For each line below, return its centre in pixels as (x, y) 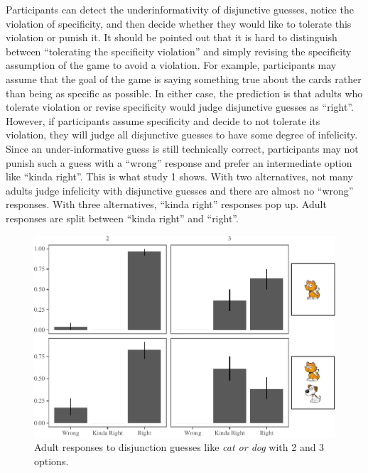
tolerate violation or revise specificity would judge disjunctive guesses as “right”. (180, 107)
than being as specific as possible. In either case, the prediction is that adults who (184, 93)
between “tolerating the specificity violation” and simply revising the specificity (179, 51)
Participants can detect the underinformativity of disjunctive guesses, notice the (180, 9)
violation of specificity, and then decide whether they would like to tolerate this (179, 23)
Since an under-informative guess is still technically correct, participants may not (182, 148)
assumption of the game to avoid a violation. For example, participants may (171, 65)
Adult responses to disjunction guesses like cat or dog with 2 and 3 (179, 447)
